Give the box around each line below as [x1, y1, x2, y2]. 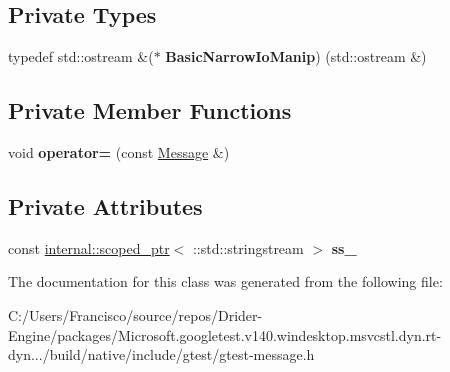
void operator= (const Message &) [8, 142, 230, 162]
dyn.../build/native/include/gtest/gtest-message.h [8, 344, 315, 365]
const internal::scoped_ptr [8, 237, 170, 258]
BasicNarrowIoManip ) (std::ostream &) [165, 46, 427, 67]
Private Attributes [8, 190, 203, 221]
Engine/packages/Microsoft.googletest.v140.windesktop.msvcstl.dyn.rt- [8, 324, 442, 345]
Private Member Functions [8, 95, 292, 126]
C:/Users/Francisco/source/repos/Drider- [8, 304, 263, 325]
